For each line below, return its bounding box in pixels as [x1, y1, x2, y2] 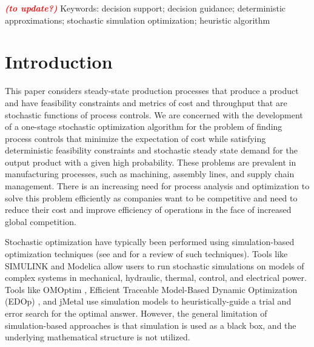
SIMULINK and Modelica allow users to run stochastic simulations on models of [5, 259, 304, 272]
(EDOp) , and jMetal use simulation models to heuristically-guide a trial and [5, 295, 292, 308]
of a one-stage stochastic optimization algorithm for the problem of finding [5, 120, 282, 133]
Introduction [5, 49, 113, 74]
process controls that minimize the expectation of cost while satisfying [5, 132, 266, 144]
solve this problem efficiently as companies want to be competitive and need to [5, 191, 298, 204]
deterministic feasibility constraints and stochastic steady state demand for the [5, 144, 298, 157]
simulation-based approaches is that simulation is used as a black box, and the [5, 318, 296, 331]
